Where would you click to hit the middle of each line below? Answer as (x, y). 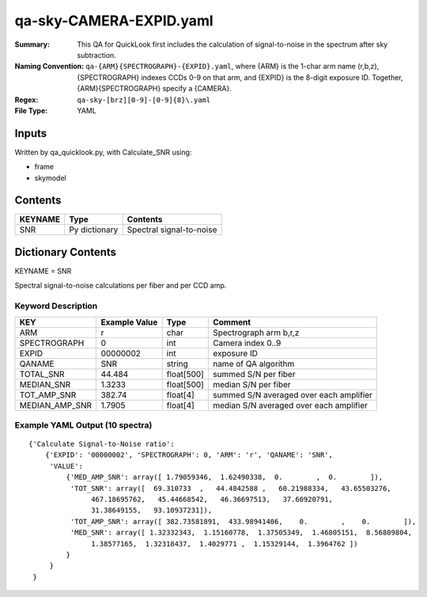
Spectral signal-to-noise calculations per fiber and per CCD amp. (121, 286)
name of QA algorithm (253, 363)
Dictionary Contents (66, 252)
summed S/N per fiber (254, 374)
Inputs (31, 133)
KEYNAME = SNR (43, 271)
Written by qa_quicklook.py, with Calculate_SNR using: (103, 152)
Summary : (32, 44)
